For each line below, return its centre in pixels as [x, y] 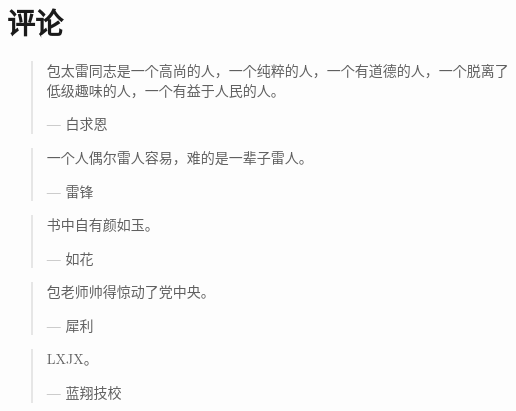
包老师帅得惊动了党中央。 [130, 291]
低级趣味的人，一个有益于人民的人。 [165, 89]
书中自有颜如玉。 [102, 224]
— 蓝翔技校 [84, 392]
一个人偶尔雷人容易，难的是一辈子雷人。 [179, 156]
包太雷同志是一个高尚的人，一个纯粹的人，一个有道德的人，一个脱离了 [277, 70]
